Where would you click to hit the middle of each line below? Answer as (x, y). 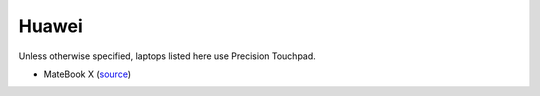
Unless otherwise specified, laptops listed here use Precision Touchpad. (167, 56)
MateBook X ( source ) (87, 74)
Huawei (51, 26)
